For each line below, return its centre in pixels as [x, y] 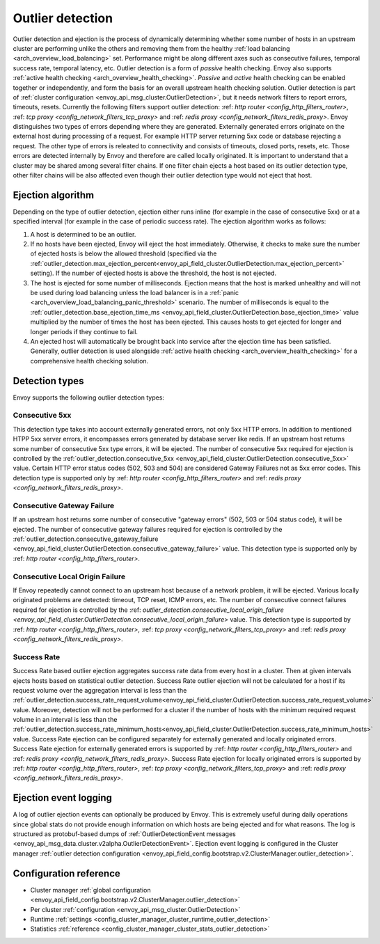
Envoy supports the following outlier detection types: [89, 398]
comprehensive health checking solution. [89, 361]
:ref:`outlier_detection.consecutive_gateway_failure [86, 539]
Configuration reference [67, 873]
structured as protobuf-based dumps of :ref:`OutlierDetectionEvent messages [124, 834]
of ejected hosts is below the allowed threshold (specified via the [124, 253]
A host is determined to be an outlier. [83, 234]
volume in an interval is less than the [65, 720]
